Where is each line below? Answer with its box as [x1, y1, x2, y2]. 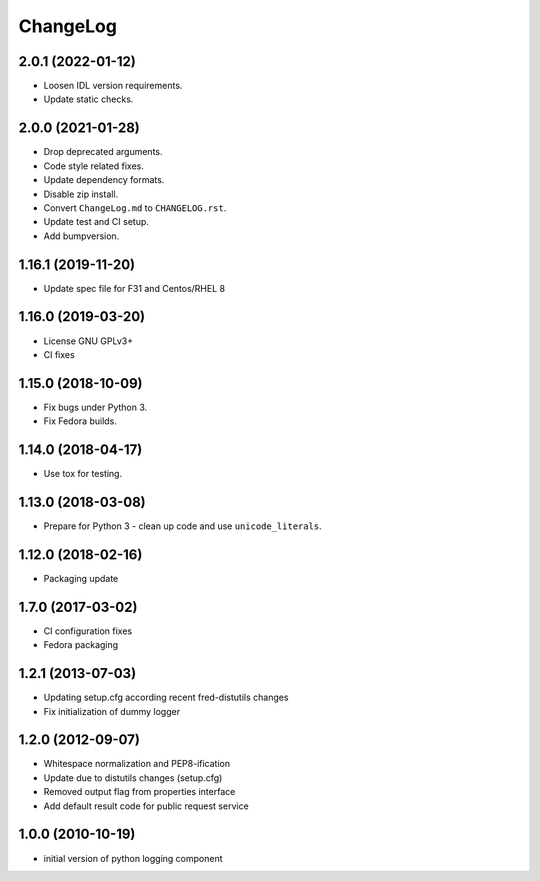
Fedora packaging [43, 639, 119, 651]
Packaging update [43, 572, 119, 584]
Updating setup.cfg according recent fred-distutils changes [43, 691, 289, 704]
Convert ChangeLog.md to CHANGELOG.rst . [43, 201, 227, 214]
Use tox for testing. [43, 468, 123, 480]
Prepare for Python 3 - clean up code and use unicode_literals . [43, 520, 322, 532]
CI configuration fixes [43, 625, 133, 637]
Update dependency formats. [43, 174, 165, 186]
